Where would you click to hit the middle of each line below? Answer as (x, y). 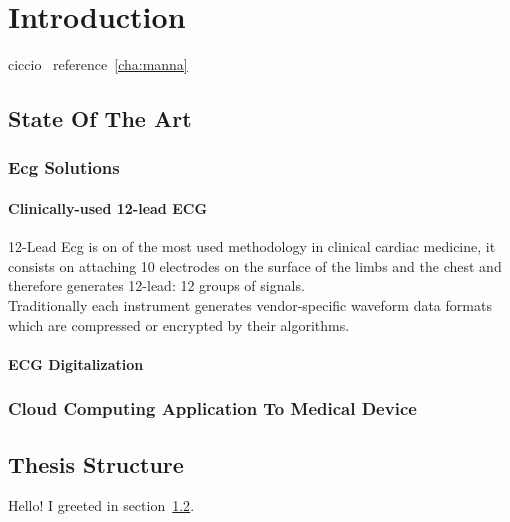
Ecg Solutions (64, 167)
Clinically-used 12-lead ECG (108, 207)
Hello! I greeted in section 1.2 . (101, 505)
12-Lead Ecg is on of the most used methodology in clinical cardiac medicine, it (252, 246)
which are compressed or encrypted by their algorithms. (179, 324)
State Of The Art (100, 118)
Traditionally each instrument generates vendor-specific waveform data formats (250, 304)
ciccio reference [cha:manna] (98, 64)
